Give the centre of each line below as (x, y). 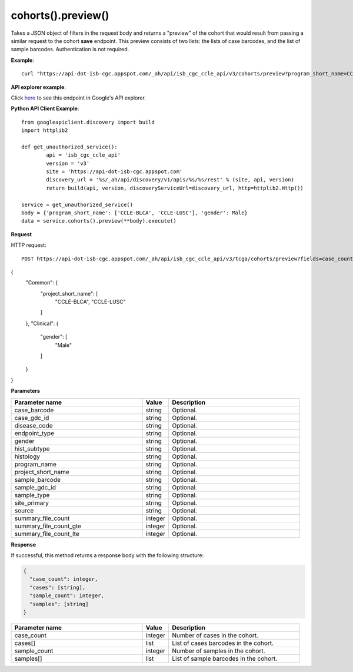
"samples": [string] (59, 604)
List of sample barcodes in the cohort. (224, 658)
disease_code (34, 425)
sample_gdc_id (35, 487)
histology (27, 456)
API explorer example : (38, 87)
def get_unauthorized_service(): (69, 147)
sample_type (32, 495)
